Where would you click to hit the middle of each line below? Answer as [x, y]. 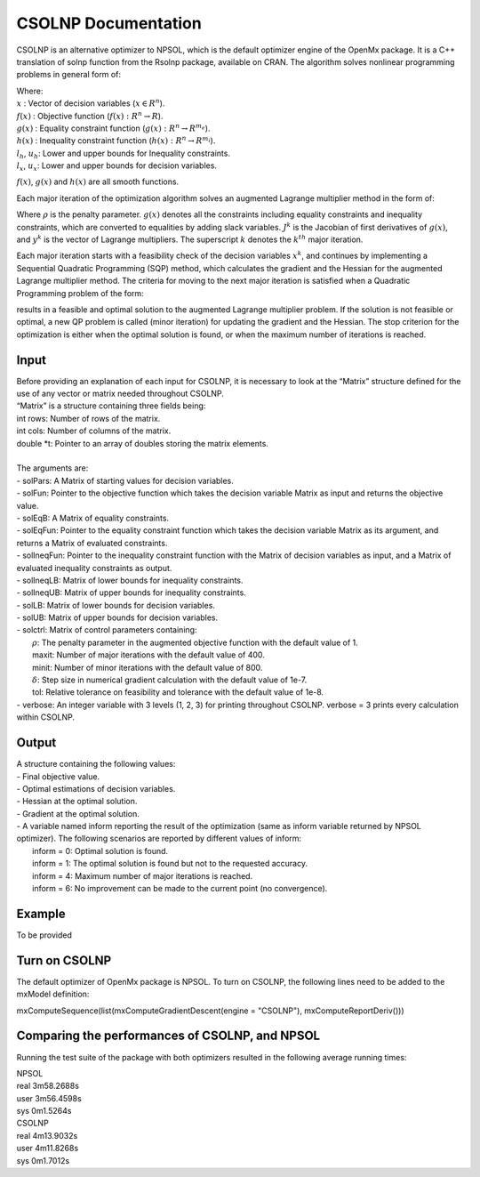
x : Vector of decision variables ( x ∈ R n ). [91, 103]
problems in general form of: [69, 75]
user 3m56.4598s [49, 1098]
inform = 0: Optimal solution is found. [100, 851]
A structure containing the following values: [96, 764]
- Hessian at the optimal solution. [77, 802]
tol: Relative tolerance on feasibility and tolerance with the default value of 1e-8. [178, 692]
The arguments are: [52, 468]
